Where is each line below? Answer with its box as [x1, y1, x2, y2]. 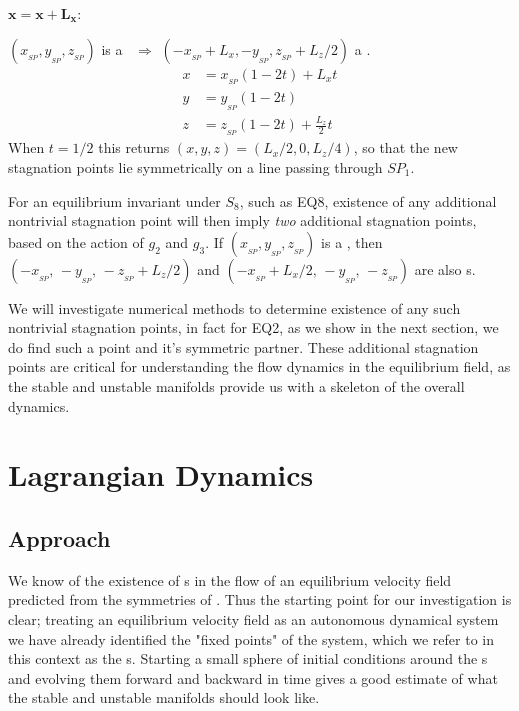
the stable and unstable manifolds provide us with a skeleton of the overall [8, 376, 465, 397]
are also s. [414, 258, 476, 279]
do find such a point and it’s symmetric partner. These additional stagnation [8, 336, 479, 357]
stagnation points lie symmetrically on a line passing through [8, 156, 383, 177]
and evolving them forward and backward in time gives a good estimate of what [8, 667, 498, 688]
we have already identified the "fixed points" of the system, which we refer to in [8, 628, 495, 649]
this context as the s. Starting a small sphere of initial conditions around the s [8, 648, 488, 669]
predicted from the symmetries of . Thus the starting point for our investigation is [8, 589, 512, 610]
